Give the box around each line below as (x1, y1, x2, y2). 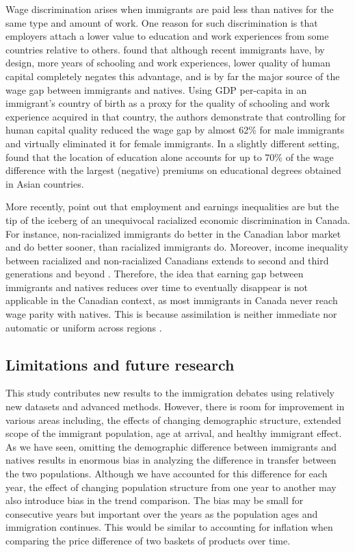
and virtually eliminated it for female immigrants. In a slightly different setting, (5, 136, 340, 150)
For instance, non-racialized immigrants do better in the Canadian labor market (5, 226, 341, 240)
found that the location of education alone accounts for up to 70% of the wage (5, 149, 334, 164)
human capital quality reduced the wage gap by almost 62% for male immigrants (5, 123, 345, 137)
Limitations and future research (5, 353, 235, 375)
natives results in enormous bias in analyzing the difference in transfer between (5, 453, 337, 467)
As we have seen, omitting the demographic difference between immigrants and (5, 439, 337, 453)
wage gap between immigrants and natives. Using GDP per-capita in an (5, 82, 307, 97)
